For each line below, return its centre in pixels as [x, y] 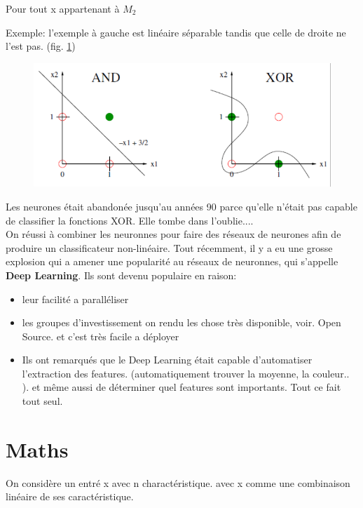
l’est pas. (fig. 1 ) [41, 46]
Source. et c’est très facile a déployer [101, 336]
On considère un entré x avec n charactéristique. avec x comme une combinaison [178, 482]
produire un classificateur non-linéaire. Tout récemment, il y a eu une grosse [169, 247]
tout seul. [42, 401]
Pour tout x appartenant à [63, 8]
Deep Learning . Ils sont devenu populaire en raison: [121, 275]
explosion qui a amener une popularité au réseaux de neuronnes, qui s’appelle [172, 261]
